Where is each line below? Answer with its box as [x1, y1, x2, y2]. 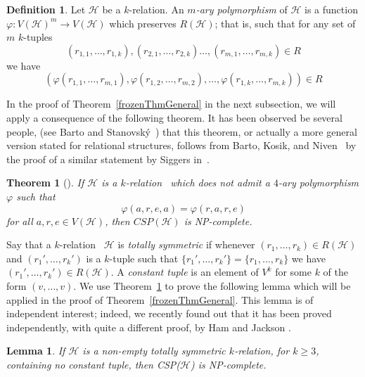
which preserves [109, 15, 177, 30]
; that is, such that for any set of [214, 15, 356, 30]
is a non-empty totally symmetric [82, 343, 226, 358]
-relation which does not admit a [125, 175, 270, 190]
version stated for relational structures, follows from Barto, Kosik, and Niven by [6, 138, 357, 153]
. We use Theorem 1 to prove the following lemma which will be [73, 278, 351, 293]
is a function [305, 2, 358, 16]
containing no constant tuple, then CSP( [6, 357, 181, 371]
